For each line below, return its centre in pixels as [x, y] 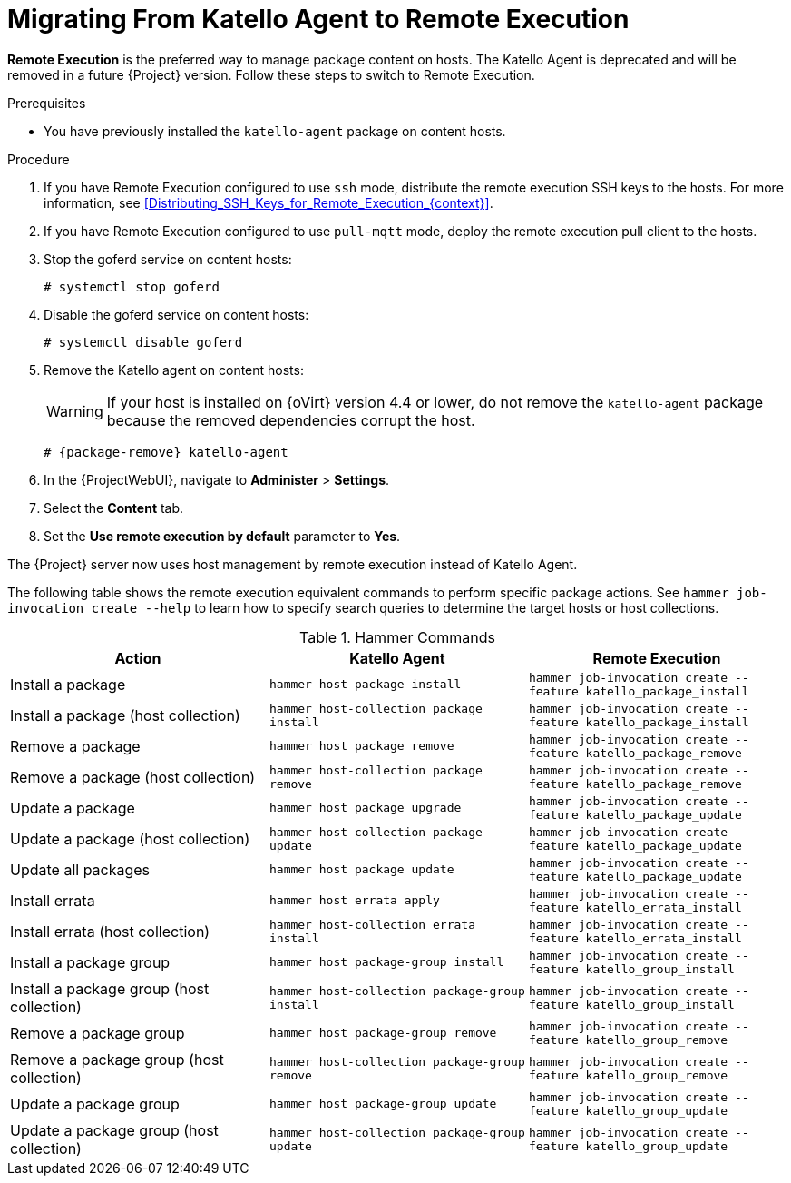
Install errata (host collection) [110, 931]
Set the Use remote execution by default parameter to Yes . [222, 536]
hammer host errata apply [354, 901]
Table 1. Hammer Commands [397, 637]
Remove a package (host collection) [133, 777]
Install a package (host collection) [125, 715]
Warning [75, 411]
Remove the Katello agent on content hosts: [174, 370]
